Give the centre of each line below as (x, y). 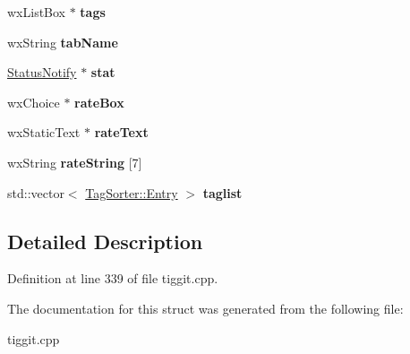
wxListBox (37, 12)
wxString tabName (63, 42)
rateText (121, 132)
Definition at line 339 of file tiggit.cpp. (113, 278)
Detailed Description (105, 241)
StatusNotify (42, 72)
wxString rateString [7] (75, 162)
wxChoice (34, 102)
